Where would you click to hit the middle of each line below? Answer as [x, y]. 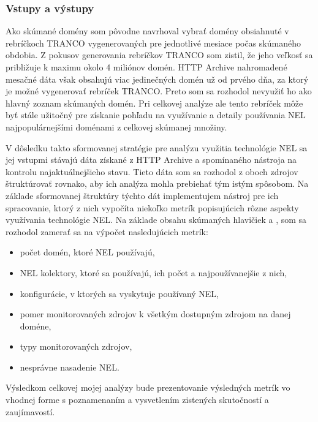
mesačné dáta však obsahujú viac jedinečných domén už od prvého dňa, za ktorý [157, 79]
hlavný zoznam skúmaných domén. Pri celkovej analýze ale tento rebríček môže [154, 103]
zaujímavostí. [30, 411]
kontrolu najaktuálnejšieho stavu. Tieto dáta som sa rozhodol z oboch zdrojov [152, 171]
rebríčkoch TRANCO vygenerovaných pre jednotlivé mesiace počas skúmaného [153, 43]
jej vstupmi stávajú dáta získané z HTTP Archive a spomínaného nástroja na [151, 160]
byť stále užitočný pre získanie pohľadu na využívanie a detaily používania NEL [156, 115]
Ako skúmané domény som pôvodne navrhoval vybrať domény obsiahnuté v [147, 31]
